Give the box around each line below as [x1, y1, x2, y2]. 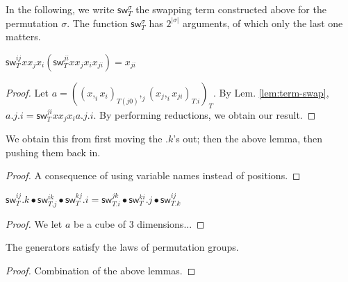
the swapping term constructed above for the [135, 2, 326, 16]
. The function [67, 15, 128, 30]
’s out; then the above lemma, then [173, 131, 323, 146]
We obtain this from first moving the [6, 131, 163, 146]
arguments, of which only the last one [182, 15, 343, 30]
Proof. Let [6, 85, 49, 99]
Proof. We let [6, 216, 63, 231]
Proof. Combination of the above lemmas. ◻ [6, 263, 196, 277]
